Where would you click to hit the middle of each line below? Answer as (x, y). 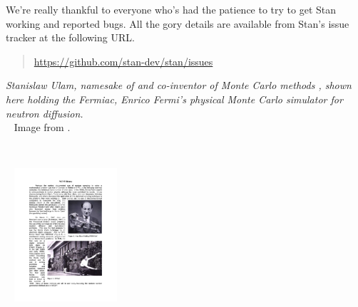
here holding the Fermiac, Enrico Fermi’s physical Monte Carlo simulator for (174, 99)
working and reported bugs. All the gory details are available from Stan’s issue (178, 23)
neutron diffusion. (45, 113)
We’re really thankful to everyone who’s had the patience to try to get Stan (171, 9)
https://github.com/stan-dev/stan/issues (123, 61)
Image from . (42, 127)
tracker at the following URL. (70, 37)
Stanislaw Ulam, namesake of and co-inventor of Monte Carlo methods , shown (179, 85)
